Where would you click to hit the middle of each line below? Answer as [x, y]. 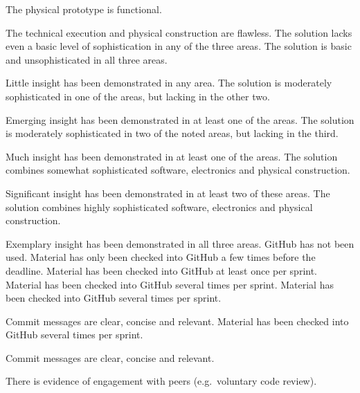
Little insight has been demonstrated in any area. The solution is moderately [169, 83]
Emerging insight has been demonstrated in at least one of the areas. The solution [180, 119]
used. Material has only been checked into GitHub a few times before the [161, 257]
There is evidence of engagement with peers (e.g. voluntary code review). [161, 381]
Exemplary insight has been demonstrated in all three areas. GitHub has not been [180, 243]
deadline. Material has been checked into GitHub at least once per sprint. [162, 270]
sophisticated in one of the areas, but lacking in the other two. [138, 96]
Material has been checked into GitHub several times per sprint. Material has [170, 284]
